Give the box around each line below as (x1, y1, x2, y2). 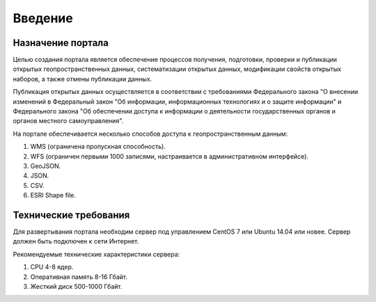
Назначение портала (13, 37, 109, 49)
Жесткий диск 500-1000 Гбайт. (30, 283, 123, 290)
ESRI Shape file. (30, 191, 77, 200)
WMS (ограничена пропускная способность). (30, 143, 166, 151)
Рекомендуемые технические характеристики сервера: (13, 250, 180, 258)
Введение (13, 10, 73, 26)
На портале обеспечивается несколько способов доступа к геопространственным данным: (13, 129, 288, 138)
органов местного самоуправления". (13, 117, 124, 125)
